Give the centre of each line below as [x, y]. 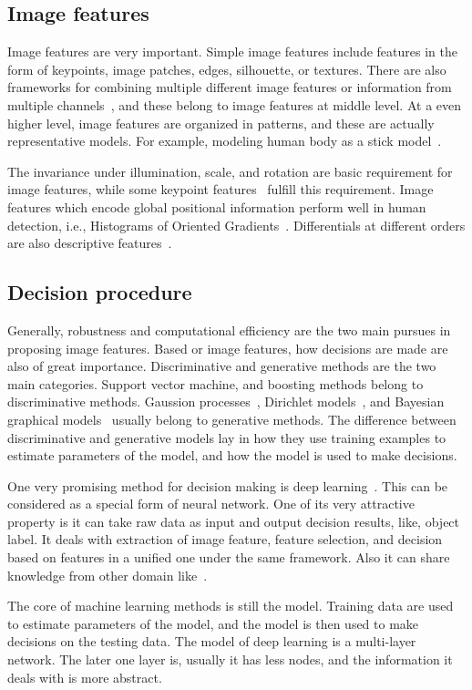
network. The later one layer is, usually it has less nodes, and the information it [230, 659]
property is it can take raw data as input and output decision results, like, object [234, 521]
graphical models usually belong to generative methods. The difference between [232, 419]
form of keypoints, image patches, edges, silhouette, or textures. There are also [227, 69]
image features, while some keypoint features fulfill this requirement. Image [221, 189]
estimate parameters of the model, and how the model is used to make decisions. [232, 455]
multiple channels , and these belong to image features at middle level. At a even [235, 104]
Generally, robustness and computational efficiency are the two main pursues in [229, 330]
